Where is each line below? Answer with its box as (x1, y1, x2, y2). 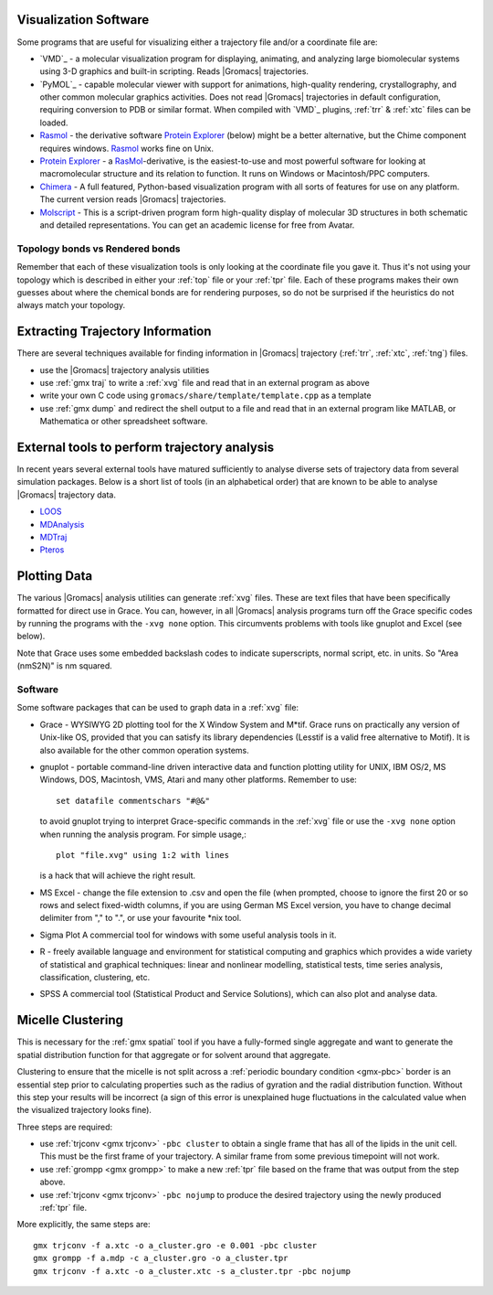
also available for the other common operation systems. (39, 744, 250, 755)
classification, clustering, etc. (39, 972, 151, 983)
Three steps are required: (16, 1121, 113, 1132)
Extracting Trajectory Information (16, 324, 212, 339)
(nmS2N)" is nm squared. (16, 660, 113, 671)
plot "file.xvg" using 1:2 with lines (56, 850, 230, 860)
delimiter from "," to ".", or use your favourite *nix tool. (39, 913, 242, 924)
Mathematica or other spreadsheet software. (39, 416, 208, 427)
